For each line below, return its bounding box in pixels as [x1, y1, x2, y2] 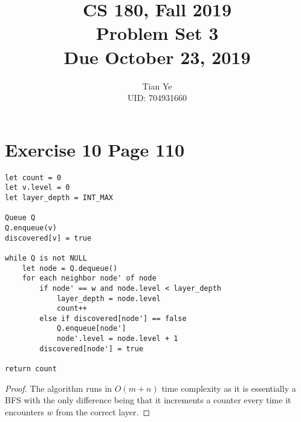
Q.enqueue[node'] [56, 324, 126, 333]
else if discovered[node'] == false [39, 314, 187, 323]
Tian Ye [142, 79, 172, 92]
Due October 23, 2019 [63, 44, 251, 69]
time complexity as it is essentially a [161, 381, 296, 394]
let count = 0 [5, 173, 62, 182]
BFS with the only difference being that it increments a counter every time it [5, 394, 291, 406]
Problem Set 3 [95, 21, 219, 45]
